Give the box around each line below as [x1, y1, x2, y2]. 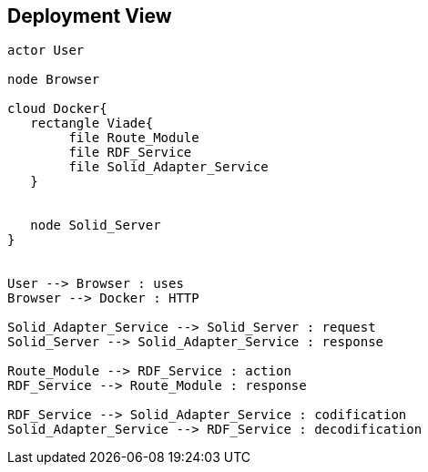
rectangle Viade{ [30, 116, 154, 131]
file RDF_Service [68, 145, 192, 160]
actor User [7, 43, 85, 58]
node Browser [7, 72, 100, 87]
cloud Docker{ [7, 101, 107, 117]
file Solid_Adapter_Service [68, 159, 269, 175]
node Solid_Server [30, 218, 161, 233]
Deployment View [7, 5, 172, 27]
